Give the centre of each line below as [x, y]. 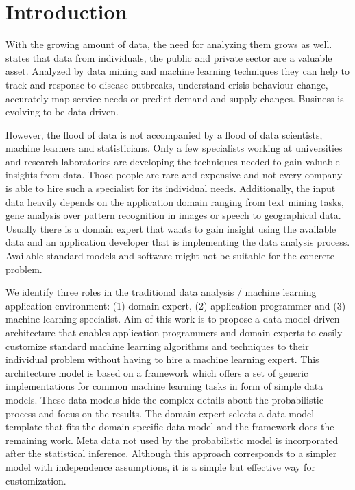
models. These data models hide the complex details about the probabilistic [164, 399]
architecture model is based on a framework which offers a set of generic [157, 372]
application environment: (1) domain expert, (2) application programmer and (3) [176, 305]
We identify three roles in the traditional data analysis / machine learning [161, 292]
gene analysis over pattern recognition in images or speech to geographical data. [173, 215]
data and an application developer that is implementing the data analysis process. [178, 242]
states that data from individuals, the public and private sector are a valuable [169, 57]
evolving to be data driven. [62, 112]
